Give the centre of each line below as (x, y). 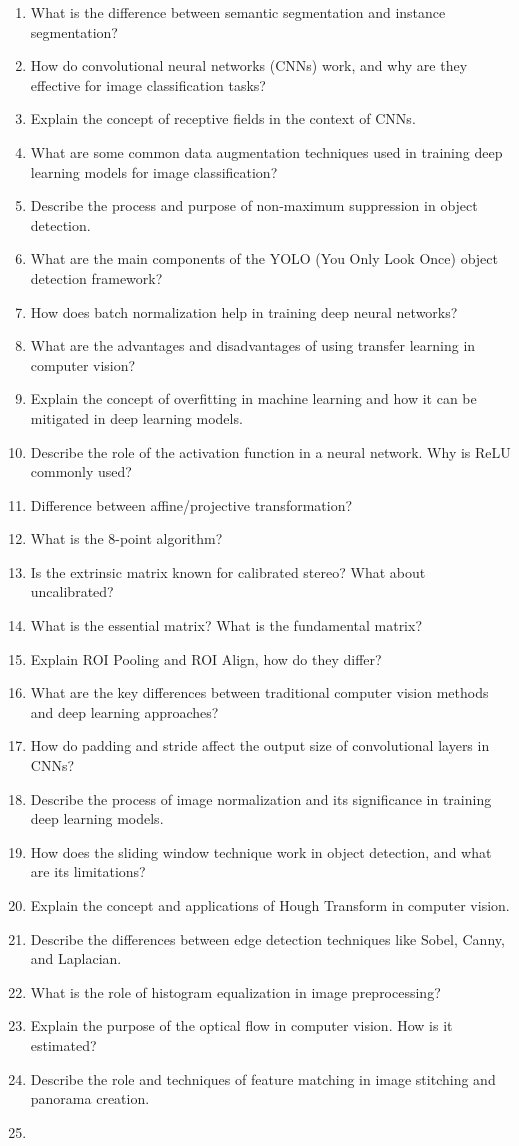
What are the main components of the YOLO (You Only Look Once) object (264, 258)
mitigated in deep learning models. (136, 417)
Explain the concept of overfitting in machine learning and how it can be (253, 398)
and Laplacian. (76, 958)
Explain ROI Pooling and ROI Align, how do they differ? (206, 658)
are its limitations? (88, 871)
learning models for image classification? (154, 171)
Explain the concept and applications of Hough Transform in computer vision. (270, 905)
